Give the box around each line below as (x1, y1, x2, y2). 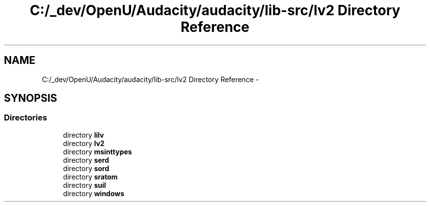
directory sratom (63, 172, 118, 181)
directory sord (63, 164, 109, 173)
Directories (4, 113, 47, 123)
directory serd (63, 155, 109, 164)
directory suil (63, 180, 106, 189)
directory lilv (63, 130, 104, 139)
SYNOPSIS (4, 92, 57, 105)
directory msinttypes (63, 147, 132, 156)
